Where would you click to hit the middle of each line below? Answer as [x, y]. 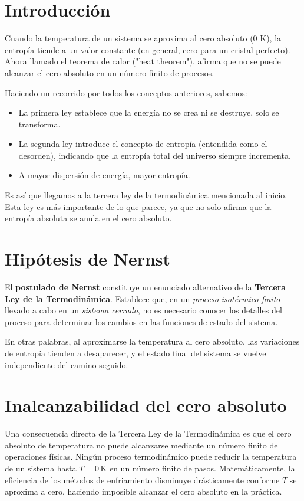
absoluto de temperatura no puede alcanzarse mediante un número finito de [141, 445]
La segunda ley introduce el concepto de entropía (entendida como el [143, 144]
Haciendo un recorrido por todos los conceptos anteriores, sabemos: [126, 92]
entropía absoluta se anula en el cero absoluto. [88, 218]
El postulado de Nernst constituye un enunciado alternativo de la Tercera [146, 286]
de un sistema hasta [41, 468]
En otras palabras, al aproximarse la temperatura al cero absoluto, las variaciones [152, 341]
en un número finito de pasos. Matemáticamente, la [202, 468]
